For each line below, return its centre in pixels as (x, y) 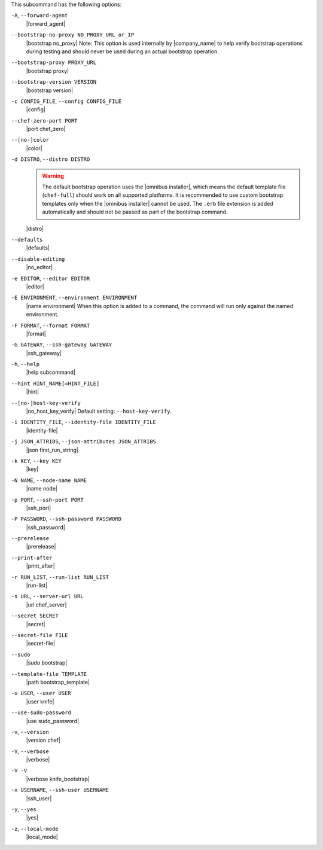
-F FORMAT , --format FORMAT (51, 325)
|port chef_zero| (46, 129)
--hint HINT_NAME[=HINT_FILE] (55, 383)
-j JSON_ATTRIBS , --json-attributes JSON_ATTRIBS (84, 441)
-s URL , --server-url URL (47, 596)
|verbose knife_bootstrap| (58, 779)
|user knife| (40, 701)
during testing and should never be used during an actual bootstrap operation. (122, 51)
